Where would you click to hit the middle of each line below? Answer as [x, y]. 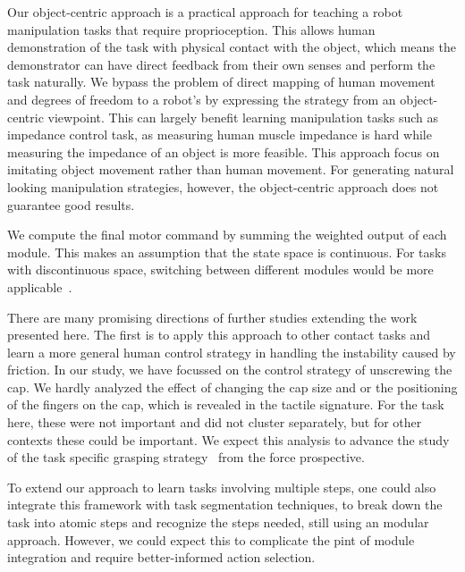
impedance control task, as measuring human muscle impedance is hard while [220, 135]
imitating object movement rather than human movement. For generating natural [231, 169]
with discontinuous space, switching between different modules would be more [220, 269]
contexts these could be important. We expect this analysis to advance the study [228, 439]
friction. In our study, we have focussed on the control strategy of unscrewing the [230, 370]
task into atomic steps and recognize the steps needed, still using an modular [218, 522]
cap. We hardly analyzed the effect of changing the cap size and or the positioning [232, 387]
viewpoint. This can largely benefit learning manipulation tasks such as [243, 117]
